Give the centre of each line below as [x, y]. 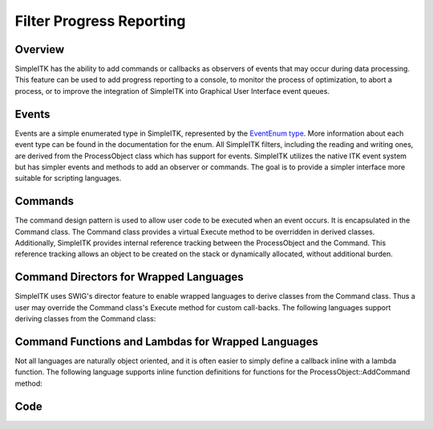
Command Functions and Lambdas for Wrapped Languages [166, 341]
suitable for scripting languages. [68, 178]
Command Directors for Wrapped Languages [129, 277]
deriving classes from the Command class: [85, 319]
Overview [40, 49]
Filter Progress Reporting [100, 21]
